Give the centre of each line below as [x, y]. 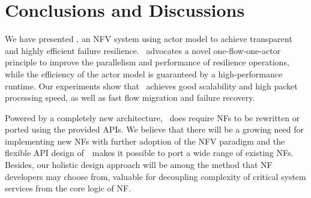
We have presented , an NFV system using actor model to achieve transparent [149, 39]
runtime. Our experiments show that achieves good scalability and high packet [151, 85]
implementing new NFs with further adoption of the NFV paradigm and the [145, 141]
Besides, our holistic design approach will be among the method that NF [139, 165]
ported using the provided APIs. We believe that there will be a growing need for [154, 129]
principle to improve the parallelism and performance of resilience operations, [147, 62]
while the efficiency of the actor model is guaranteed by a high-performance [144, 73]
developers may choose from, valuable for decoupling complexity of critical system [155, 176]
